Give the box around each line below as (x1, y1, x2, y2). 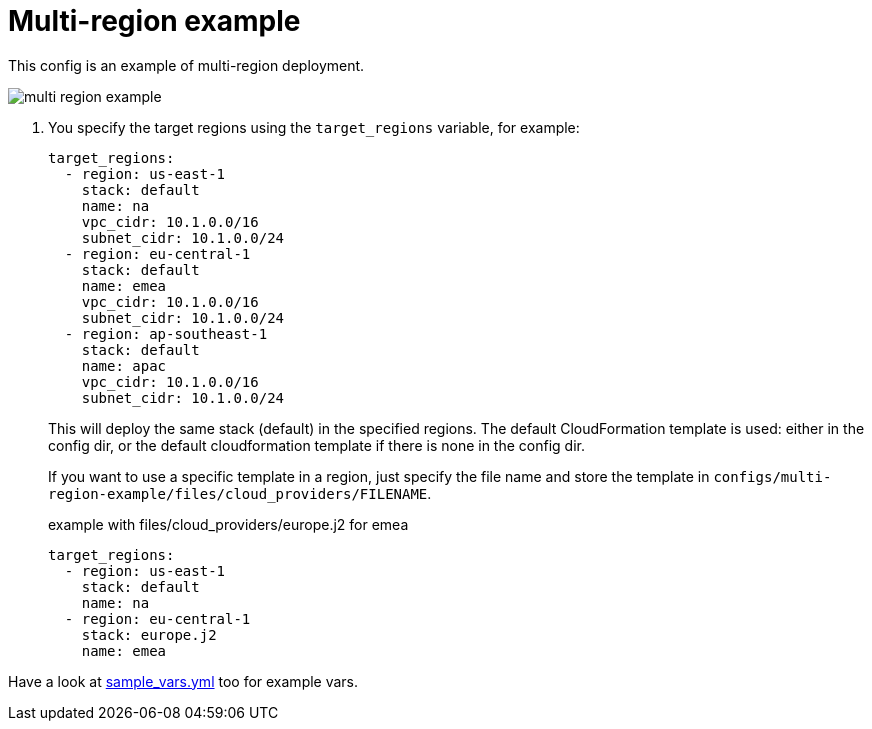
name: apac (81, 357, 167, 374)
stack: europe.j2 (81, 626, 217, 643)
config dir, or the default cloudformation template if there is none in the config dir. (48, 436, 585, 454)
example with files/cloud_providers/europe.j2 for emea (48, 515, 409, 533)
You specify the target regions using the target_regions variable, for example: (48, 118, 580, 136)
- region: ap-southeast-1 (64, 325, 268, 342)
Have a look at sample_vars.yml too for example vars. (8, 672, 359, 690)
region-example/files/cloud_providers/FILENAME (48, 485, 428, 502)
